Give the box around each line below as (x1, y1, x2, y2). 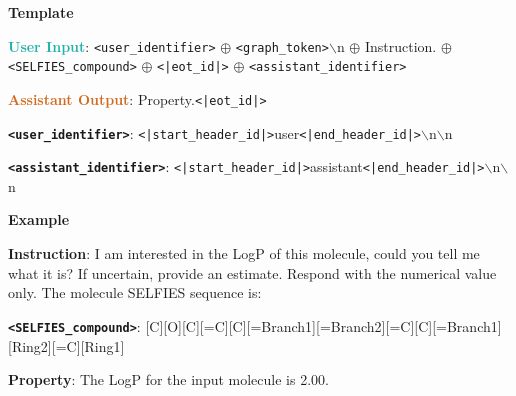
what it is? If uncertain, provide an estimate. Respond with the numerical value (8, 262, 497, 283)
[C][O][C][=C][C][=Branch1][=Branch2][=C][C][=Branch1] (145, 315, 502, 336)
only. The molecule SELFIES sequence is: (8, 282, 262, 303)
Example (8, 209, 70, 230)
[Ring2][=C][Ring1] (8, 335, 125, 356)
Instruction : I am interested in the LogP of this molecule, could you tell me (8, 243, 480, 264)
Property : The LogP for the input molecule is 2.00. (8, 369, 329, 390)
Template (8, 2, 74, 22)
